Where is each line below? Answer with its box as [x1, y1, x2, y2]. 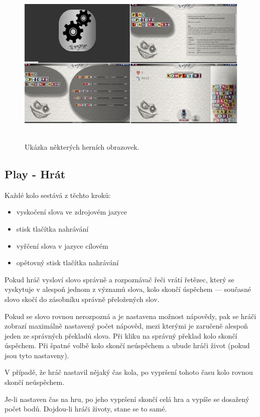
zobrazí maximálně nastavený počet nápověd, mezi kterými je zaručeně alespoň [5, 321, 248, 331]
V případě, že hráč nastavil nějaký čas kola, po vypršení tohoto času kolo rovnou [5, 367, 253, 377]
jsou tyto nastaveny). [5, 350, 69, 360]
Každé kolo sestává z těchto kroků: [5, 189, 111, 200]
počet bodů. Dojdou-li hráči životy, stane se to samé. [5, 403, 167, 414]
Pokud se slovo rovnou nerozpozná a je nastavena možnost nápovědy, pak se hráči [5, 310, 256, 321]
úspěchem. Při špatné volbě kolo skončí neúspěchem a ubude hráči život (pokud [5, 340, 250, 351]
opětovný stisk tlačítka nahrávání [16, 257, 119, 268]
